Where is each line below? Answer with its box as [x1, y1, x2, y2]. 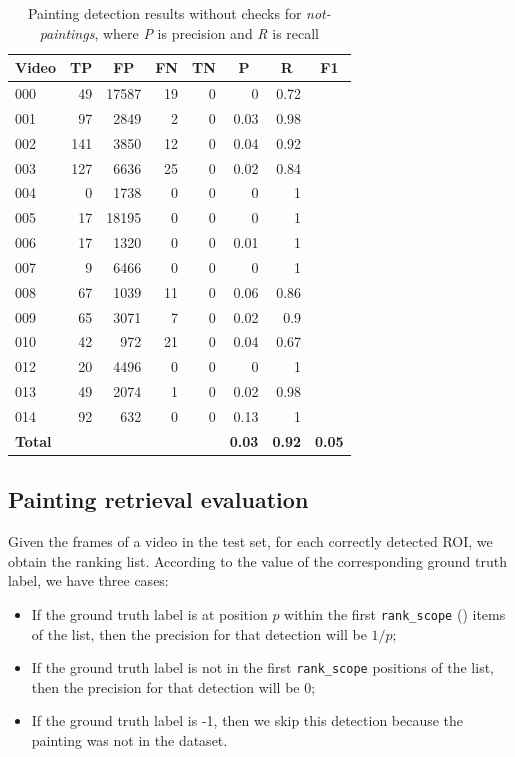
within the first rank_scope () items [284, 603, 506, 624]
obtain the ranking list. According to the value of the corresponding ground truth [8, 550, 508, 571]
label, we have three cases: [8, 570, 169, 591]
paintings [39, 22, 95, 43]
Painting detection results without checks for [27, 3, 302, 23]
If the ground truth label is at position [31, 603, 268, 624]
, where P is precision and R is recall [94, 22, 320, 43]
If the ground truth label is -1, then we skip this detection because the [31, 710, 464, 731]
